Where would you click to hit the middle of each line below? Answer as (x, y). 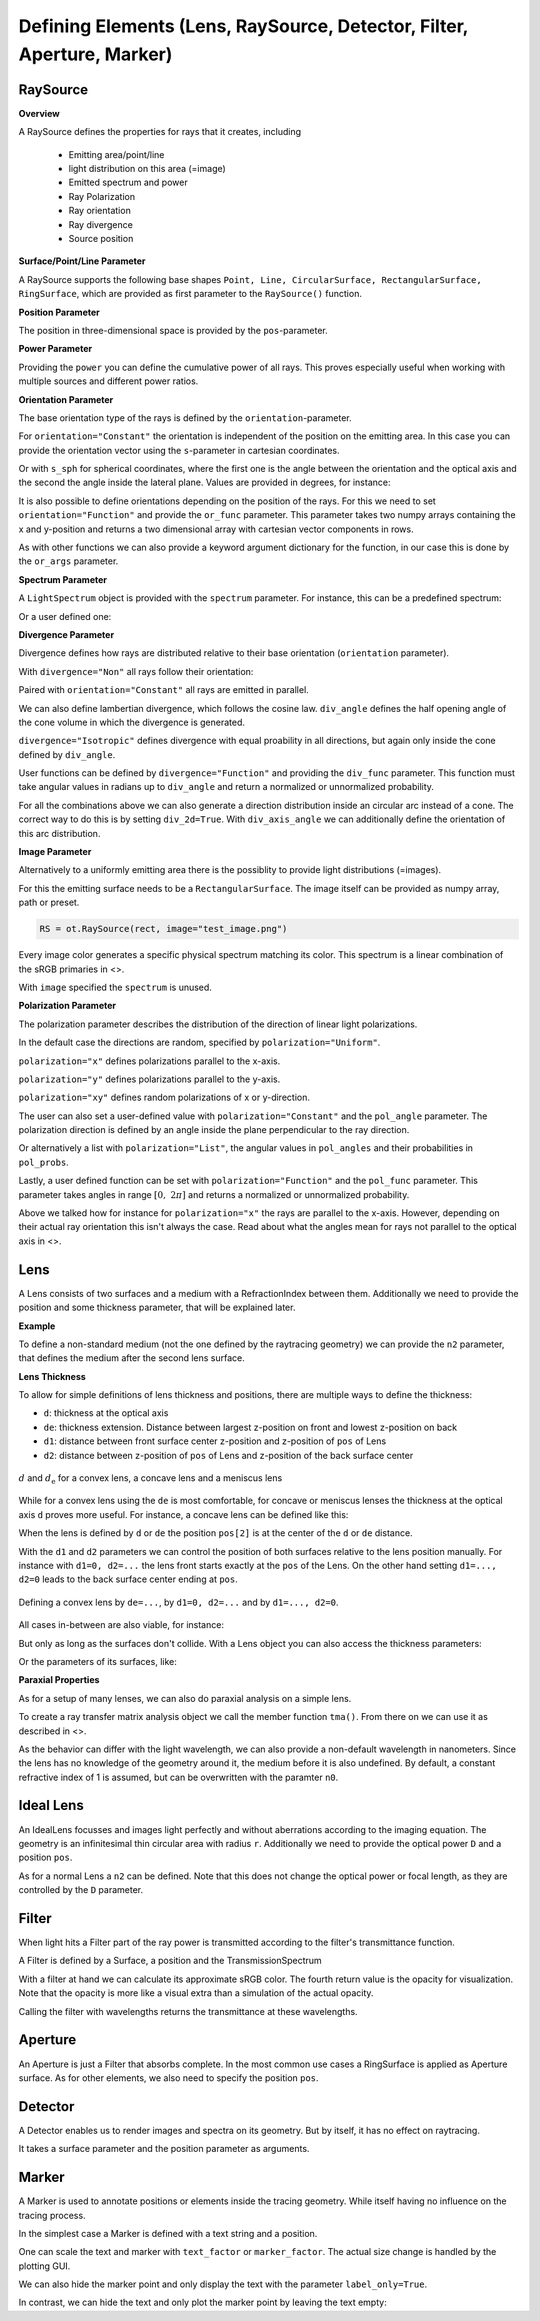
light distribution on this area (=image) (147, 169)
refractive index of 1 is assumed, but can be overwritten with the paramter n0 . (178, 1777)
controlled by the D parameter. (81, 1890)
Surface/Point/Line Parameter (82, 261)
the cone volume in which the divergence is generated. (131, 722)
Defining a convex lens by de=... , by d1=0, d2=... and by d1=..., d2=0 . (178, 1602)
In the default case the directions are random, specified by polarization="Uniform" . (199, 1042)
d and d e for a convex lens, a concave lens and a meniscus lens (150, 1479)
